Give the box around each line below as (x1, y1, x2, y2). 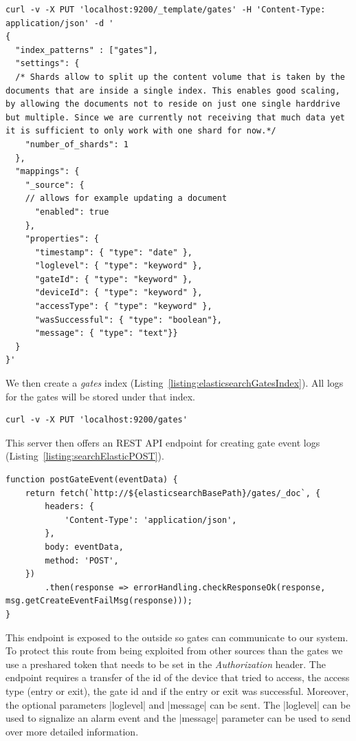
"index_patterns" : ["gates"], (15, 45, 158, 55)
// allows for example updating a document (25, 193, 227, 204)
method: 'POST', (45, 555, 119, 566)
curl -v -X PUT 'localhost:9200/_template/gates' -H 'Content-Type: (5, 5, 326, 14)
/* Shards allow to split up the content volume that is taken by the (15, 72, 345, 82)
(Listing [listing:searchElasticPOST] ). (5, 449, 164, 463)
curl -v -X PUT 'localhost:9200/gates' (5, 415, 188, 425)
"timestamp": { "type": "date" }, (34, 247, 193, 257)
